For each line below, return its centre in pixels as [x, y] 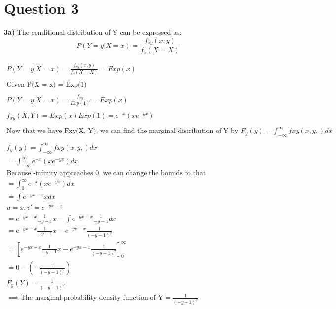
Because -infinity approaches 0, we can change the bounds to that [106, 173]
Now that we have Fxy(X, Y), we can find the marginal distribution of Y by [123, 131]
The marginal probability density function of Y [92, 298]
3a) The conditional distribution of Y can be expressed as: [93, 32]
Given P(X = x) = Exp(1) [47, 85]
